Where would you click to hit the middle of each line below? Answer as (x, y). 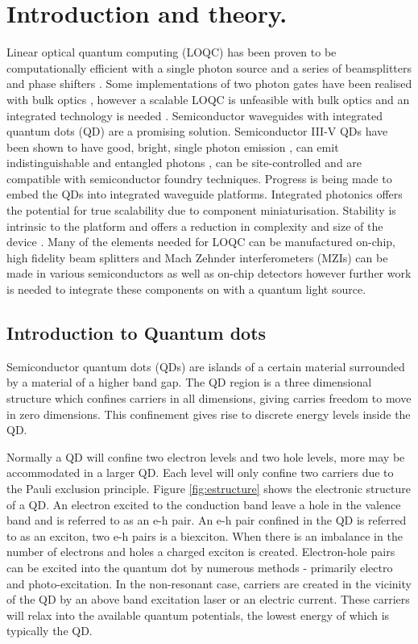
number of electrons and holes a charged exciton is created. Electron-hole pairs (201, 552)
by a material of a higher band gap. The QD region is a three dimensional (189, 382)
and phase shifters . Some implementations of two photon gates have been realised (209, 84)
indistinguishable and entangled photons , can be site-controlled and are (184, 163)
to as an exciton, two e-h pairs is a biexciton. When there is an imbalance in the (205, 535)
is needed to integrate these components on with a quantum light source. (186, 289)
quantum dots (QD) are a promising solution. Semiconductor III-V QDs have (197, 131)
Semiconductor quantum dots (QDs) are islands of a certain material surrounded (206, 366)
